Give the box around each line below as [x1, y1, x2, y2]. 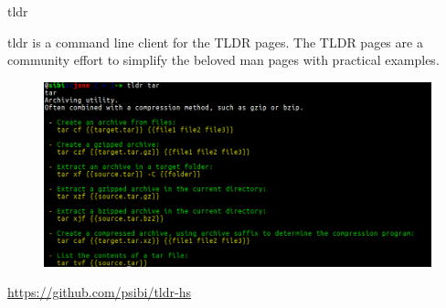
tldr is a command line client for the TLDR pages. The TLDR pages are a [7, 32, 423, 51]
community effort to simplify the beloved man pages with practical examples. [7, 50, 440, 69]
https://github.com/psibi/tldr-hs [7, 282, 191, 302]
